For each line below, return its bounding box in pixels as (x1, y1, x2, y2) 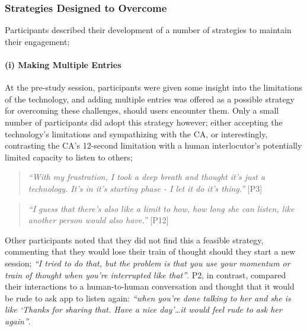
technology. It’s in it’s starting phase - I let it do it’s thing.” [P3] (28, 182, 263, 194)
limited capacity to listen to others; (5, 150, 133, 163)
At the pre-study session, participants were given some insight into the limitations (5, 81, 302, 94)
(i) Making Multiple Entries (5, 59, 121, 70)
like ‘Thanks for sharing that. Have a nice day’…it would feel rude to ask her (5, 303, 282, 316)
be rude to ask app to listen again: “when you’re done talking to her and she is (5, 291, 291, 304)
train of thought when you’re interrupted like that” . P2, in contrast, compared (5, 268, 286, 281)
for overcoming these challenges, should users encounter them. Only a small (5, 104, 279, 117)
